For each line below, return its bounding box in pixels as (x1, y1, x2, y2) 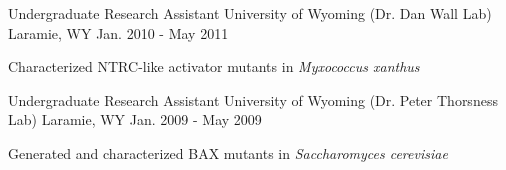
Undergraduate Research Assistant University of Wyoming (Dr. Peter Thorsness (8, 89, 498, 110)
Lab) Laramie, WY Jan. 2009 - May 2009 (8, 109, 262, 130)
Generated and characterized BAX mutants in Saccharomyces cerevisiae (8, 142, 448, 163)
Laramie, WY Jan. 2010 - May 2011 (8, 22, 229, 43)
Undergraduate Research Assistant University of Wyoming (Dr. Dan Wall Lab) (8, 3, 492, 23)
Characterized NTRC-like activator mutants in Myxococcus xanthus (8, 56, 420, 77)
